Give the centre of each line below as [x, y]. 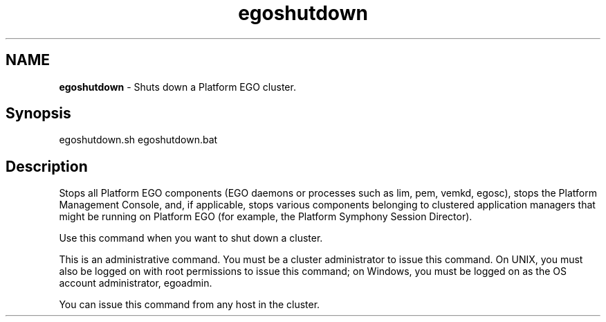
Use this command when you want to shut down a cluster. [191, 238]
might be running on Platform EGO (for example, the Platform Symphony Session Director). [266, 217]
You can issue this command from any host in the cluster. [190, 305]
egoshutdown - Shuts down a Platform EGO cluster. [177, 87]
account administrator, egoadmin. [136, 283]
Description [47, 166]
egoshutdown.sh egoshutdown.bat [138, 140]
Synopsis [38, 114]
